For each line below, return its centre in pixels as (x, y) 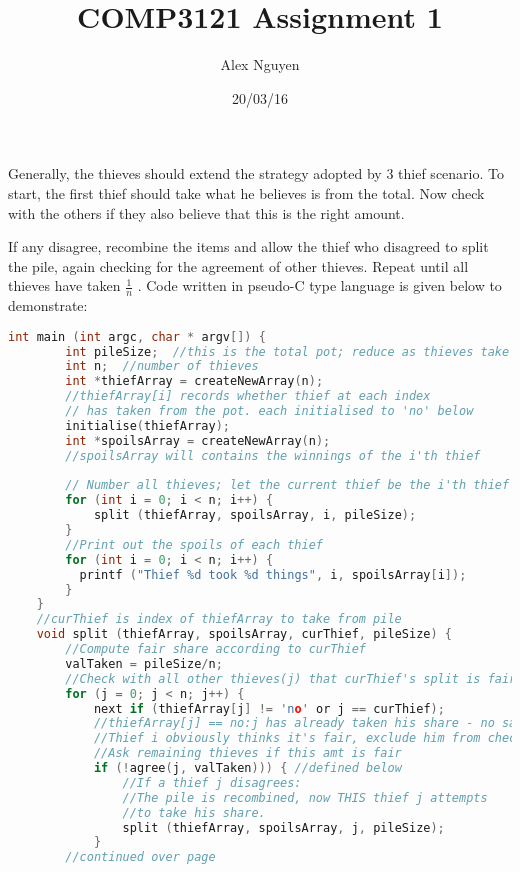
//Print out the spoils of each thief (194, 544)
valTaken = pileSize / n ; (144, 663)
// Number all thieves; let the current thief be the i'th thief (287, 485)
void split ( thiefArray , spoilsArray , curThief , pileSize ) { (244, 634)
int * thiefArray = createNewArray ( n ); (194, 381)
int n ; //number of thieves (162, 366)
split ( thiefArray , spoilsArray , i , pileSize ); (255, 515)
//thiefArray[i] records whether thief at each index (248, 396)
